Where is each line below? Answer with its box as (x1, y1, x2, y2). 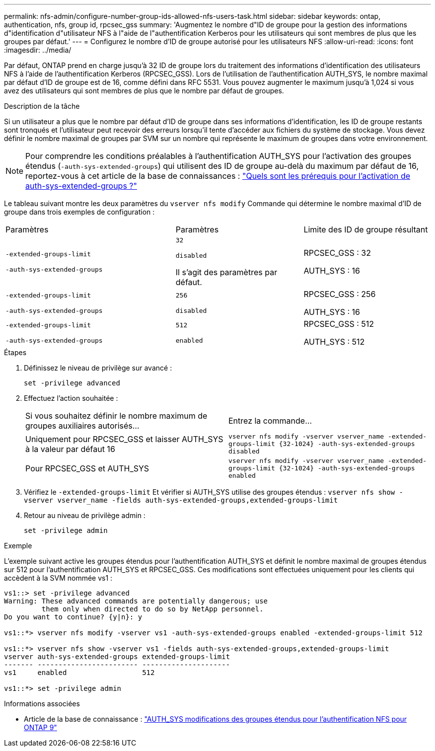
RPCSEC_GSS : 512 (303, 319, 374, 329)
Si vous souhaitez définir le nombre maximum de (25, 411, 208, 421)
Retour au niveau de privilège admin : (24, 511, 145, 520)
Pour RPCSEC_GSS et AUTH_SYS (25, 463, 149, 473)
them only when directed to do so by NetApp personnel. (41, 605, 264, 613)
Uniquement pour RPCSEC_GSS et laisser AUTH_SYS (25, 434, 223, 444)
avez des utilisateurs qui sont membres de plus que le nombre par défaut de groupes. (4, 86, 284, 95)
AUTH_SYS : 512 (303, 337, 365, 347)
